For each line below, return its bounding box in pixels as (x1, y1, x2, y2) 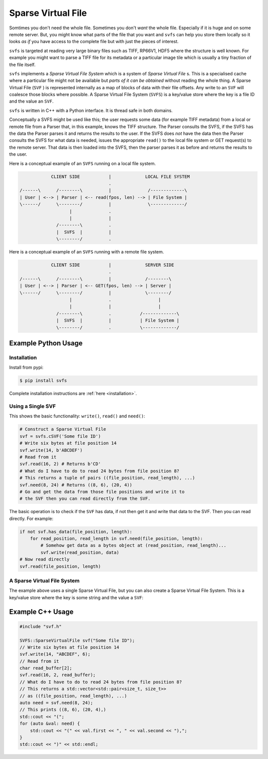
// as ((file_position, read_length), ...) (19, 693, 128, 699)
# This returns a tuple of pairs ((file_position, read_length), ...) (19, 475, 196, 481)
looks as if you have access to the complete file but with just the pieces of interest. (9, 39, 179, 45)
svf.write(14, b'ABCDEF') (19, 447, 83, 453)
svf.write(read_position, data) (40, 549, 119, 555)
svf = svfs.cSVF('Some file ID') (19, 433, 101, 439)
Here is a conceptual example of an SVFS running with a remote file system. (9, 249, 164, 255)
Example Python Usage (9, 339, 83, 347)
